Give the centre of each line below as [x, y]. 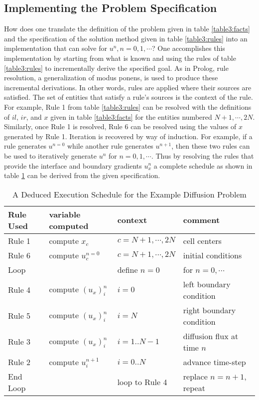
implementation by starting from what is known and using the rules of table [120, 58]
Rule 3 [19, 342]
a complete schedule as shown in [203, 165]
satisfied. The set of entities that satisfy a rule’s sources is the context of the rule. [129, 97]
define [128, 269]
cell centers [202, 240]
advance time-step [214, 362]
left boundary [207, 284]
